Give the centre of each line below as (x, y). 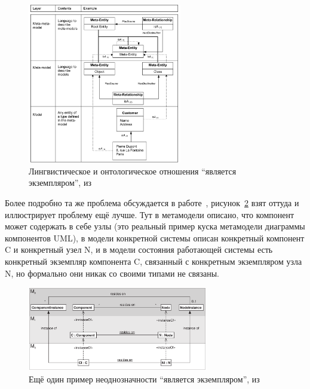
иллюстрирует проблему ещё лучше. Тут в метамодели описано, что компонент (150, 214)
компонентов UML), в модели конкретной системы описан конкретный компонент (155, 238)
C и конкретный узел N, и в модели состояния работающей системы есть (139, 249)
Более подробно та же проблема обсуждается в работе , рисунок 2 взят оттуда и (152, 202)
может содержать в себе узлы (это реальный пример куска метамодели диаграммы (155, 226)
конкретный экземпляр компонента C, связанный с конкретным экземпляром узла (154, 261)
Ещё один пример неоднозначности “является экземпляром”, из (144, 379)
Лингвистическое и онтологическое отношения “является (133, 171)
